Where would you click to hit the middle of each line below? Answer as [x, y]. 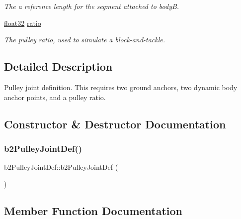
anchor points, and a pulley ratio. [55, 97]
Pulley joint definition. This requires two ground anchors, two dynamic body [121, 87]
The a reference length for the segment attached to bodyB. [92, 6]
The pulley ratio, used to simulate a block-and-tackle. [85, 40]
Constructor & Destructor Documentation [115, 124]
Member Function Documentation [93, 210]
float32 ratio [23, 23]
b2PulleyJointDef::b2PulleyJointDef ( [61, 167]
